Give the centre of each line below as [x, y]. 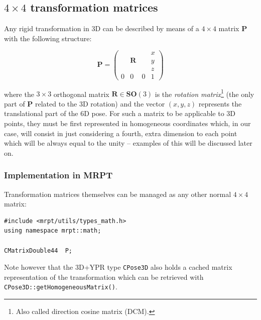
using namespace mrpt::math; [53, 231]
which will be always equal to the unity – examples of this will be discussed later [128, 143]
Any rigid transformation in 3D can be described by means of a [102, 28]
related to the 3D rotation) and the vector [100, 103]
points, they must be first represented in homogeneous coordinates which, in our [127, 123]
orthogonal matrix [81, 94]
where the [19, 94]
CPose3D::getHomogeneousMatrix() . [61, 287]
